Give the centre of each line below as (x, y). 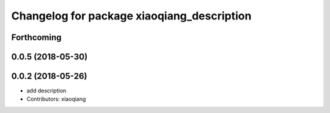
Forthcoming (36, 37)
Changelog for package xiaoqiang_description (131, 16)
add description (46, 91)
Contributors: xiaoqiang (56, 99)
